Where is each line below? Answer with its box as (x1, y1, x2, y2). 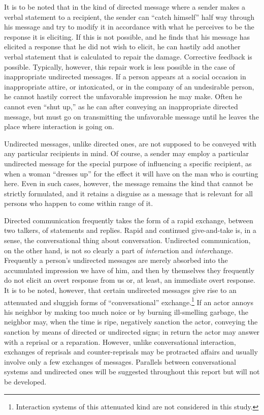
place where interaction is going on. (4, 121, 114, 132)
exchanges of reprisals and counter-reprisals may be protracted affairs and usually (4, 346, 258, 357)
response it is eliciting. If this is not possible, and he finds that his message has (4, 31, 250, 42)
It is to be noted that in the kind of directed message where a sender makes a (4, 2, 245, 12)
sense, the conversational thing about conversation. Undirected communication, (4, 235, 251, 246)
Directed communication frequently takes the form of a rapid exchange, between (4, 215, 253, 225)
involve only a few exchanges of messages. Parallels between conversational (4, 356, 236, 367)
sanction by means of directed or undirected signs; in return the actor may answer (4, 327, 260, 337)
